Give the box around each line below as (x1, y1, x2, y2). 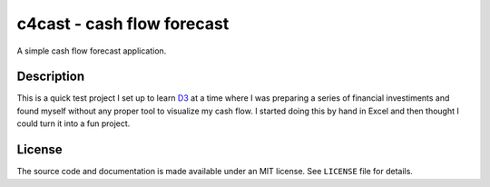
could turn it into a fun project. (16, 118, 131, 129)
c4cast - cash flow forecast (16, 14, 230, 34)
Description (16, 69, 85, 84)
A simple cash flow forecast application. (16, 45, 167, 56)
